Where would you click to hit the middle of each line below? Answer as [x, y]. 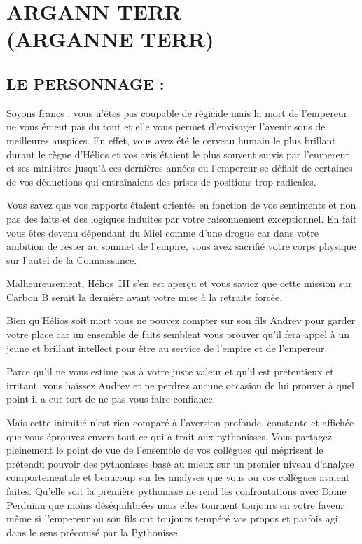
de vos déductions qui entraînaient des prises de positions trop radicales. [161, 181]
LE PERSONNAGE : [85, 83]
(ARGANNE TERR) [110, 39]
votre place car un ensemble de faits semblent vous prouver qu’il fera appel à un [178, 334]
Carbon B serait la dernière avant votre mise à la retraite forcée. [145, 297]
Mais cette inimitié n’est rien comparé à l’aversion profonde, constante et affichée [180, 423]
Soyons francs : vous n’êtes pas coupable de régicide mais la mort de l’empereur [177, 112]
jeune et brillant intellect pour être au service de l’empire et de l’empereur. [167, 348]
